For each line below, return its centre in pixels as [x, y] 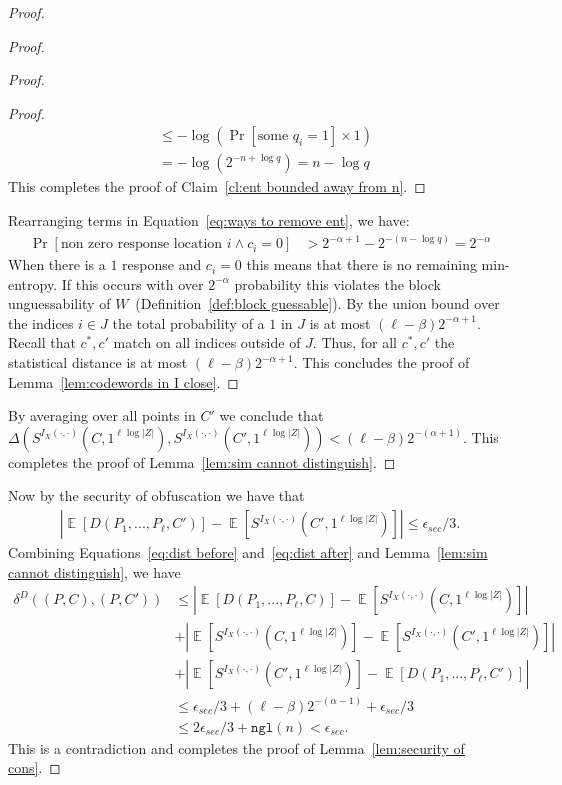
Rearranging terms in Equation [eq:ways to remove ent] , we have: [209, 220]
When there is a [57, 264]
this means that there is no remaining [361, 264]
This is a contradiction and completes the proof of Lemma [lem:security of [236, 747]
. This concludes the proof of [381, 362]
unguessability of [59, 303]
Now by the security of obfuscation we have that [156, 495]
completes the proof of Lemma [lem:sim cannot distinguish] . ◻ [202, 461]
